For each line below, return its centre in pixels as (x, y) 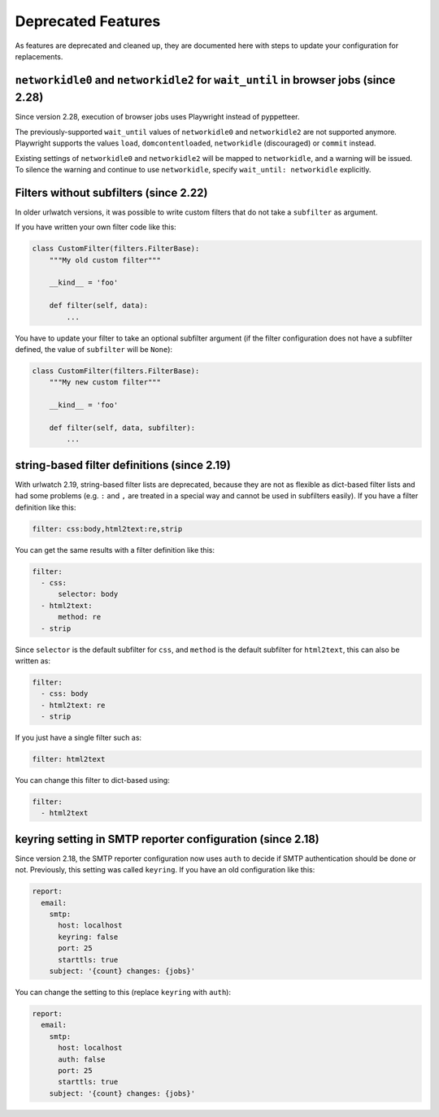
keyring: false (88, 937)
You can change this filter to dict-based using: (92, 780)
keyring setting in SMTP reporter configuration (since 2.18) (167, 839)
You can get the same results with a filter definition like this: (115, 550)
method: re (80, 617)
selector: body (88, 594)
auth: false (82, 1059)
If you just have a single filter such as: (78, 738)
